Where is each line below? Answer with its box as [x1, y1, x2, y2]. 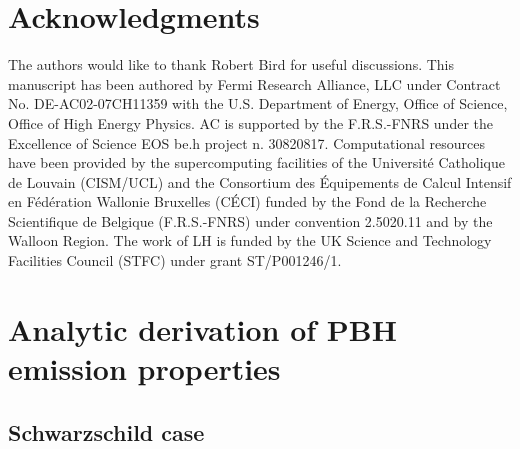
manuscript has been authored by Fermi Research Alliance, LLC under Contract [8, 73, 501, 94]
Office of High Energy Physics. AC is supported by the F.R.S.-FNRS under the [8, 112, 494, 133]
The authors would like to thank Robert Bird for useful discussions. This [8, 54, 454, 75]
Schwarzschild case [8, 416, 205, 447]
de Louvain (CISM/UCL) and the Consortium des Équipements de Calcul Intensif [8, 171, 512, 192]
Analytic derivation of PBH [8, 308, 397, 349]
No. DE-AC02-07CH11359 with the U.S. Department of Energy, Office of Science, [8, 93, 508, 114]
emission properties [8, 348, 281, 389]
